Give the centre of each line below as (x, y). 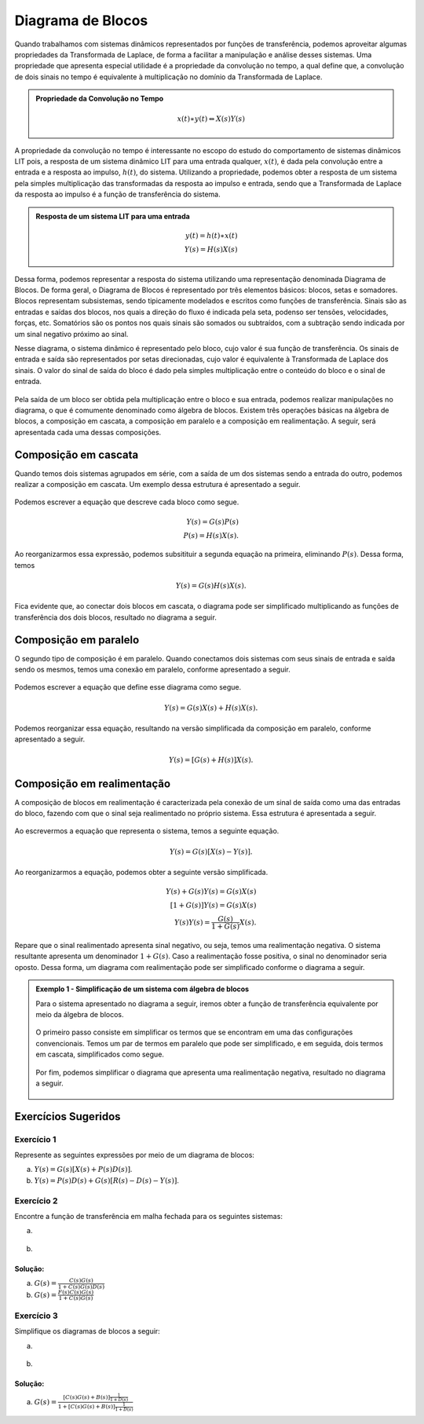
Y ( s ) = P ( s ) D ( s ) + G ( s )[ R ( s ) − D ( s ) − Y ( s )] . (107, 1180)
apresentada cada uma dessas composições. (88, 432)
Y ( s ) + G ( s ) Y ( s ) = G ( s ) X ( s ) (211, 892)
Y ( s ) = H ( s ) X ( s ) (211, 249)
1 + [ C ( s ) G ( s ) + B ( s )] (86, 1407)
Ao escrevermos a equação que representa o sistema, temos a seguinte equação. (147, 831)
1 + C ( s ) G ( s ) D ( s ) (81, 1287)
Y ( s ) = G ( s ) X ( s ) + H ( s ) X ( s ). (211, 708)
